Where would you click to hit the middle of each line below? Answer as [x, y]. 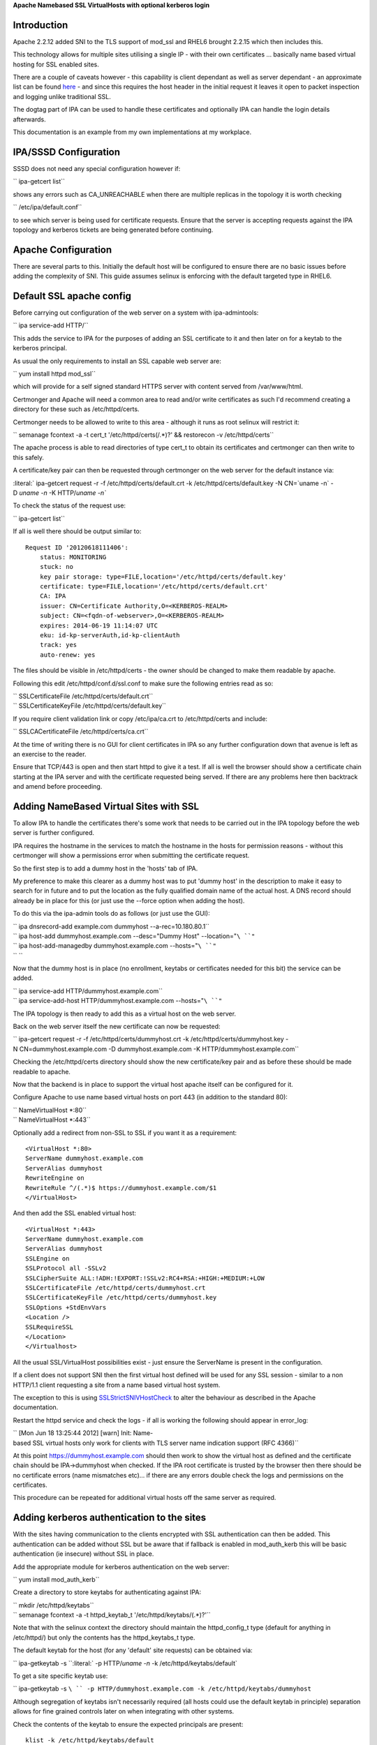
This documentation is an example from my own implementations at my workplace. [132, 132]
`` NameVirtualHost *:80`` [50, 1110]
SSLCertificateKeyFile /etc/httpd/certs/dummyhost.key [121, 1298]
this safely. [29, 457]
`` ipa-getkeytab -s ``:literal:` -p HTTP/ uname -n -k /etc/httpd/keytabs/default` [125, 1663]
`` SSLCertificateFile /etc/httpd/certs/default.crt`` [83, 696]
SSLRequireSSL [49, 1327]
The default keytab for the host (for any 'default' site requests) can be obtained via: [133, 1650]
